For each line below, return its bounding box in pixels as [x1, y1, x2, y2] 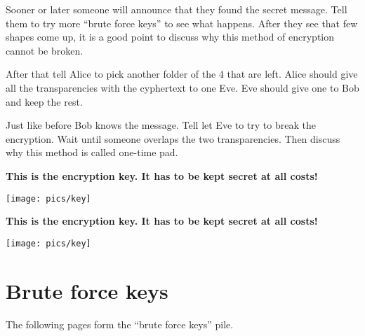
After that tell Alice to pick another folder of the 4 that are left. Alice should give [6, 66, 358, 81]
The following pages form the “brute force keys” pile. [6, 316, 234, 331]
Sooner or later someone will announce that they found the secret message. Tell [6, 2, 347, 16]
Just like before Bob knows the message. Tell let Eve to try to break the [6, 118, 316, 132]
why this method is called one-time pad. [6, 145, 178, 160]
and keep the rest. [6, 94, 83, 108]
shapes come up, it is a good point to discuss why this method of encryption [6, 29, 335, 44]
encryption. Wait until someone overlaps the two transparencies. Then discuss [6, 131, 340, 146]
